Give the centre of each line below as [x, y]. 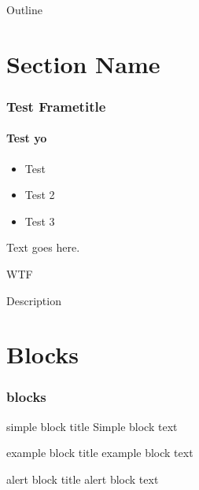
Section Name [83, 63]
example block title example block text [100, 453]
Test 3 [40, 221]
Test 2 [40, 195]
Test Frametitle [56, 106]
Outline [24, 9]
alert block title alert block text [83, 479]
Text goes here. [43, 247]
